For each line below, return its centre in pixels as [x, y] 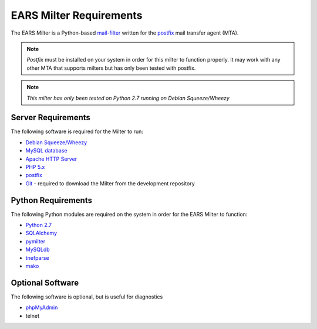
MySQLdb [38, 250]
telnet [33, 316]
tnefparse [37, 257]
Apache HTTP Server [51, 159]
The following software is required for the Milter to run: [77, 131]
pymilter [36, 241]
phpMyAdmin [42, 307]
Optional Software [45, 282]
